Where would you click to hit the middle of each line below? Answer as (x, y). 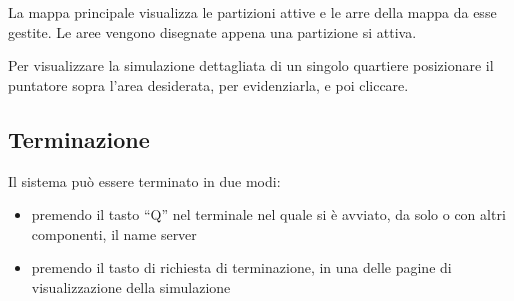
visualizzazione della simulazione (131, 286)
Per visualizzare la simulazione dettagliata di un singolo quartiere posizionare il (251, 65)
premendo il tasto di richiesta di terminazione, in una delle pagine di (241, 267)
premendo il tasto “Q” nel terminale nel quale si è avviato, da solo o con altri (268, 214)
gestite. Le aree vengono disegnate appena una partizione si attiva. (212, 31)
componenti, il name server (114, 233)
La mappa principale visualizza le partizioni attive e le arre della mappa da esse (252, 12)
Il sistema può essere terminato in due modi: (144, 180)
